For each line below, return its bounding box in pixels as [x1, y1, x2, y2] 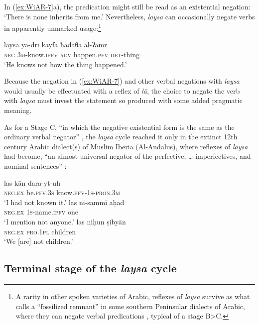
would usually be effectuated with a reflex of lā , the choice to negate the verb [4, 85, 240, 96]
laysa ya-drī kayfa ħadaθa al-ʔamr [4, 39, 107, 50]
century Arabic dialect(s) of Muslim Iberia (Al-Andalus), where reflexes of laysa [4, 141, 248, 151]
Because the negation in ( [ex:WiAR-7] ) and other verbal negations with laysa [4, 76, 240, 86]
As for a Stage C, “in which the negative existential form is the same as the [4, 121, 235, 132]
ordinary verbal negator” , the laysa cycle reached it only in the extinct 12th [4, 131, 238, 142]
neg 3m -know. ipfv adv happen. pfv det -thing [4, 49, 140, 60]
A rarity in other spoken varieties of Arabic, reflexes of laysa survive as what [15, 291, 250, 301]
